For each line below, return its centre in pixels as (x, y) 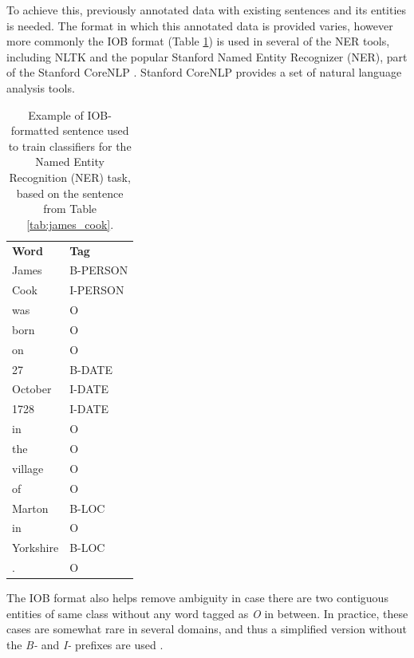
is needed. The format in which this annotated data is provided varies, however (200, 25)
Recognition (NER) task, (70, 177)
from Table (70, 209)
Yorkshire (35, 548)
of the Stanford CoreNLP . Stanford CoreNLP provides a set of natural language (204, 72)
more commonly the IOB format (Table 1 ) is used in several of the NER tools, (198, 41)
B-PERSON (99, 270)
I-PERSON (97, 290)
